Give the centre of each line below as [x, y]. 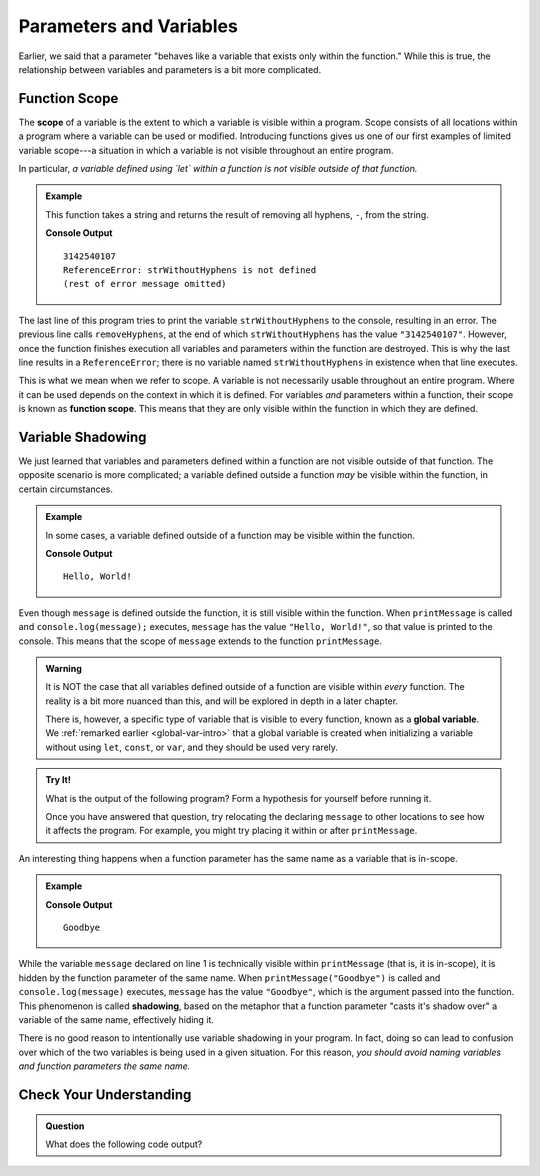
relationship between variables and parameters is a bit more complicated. [170, 69]
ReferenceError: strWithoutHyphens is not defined [190, 269]
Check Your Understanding [105, 1094]
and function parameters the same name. [104, 1066]
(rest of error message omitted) [145, 284]
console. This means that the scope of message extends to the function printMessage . [200, 641]
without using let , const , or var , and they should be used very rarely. [192, 747]
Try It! [58, 780]
